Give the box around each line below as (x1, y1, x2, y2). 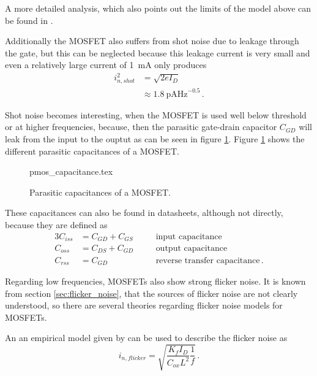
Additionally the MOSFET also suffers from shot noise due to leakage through (5, 34, 299, 47)
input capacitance (155, 232, 222, 241)
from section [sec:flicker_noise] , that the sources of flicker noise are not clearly (5, 286, 298, 299)
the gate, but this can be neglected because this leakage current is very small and (5, 46, 310, 59)
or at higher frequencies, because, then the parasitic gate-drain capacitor (5, 120, 277, 133)
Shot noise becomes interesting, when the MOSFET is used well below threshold (5, 108, 307, 121)
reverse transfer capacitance (155, 256, 260, 265)
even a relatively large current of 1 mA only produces (5, 58, 207, 71)
